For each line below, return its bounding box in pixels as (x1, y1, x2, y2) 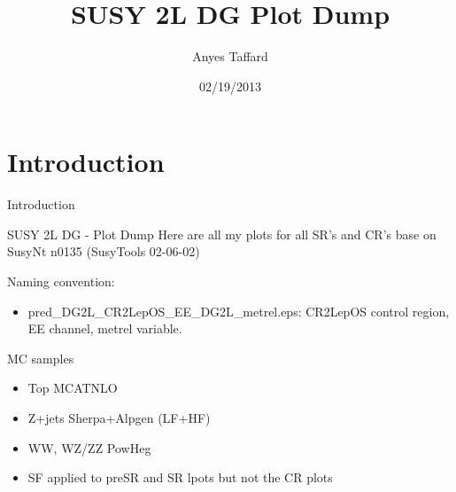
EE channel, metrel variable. (27, 319, 182, 338)
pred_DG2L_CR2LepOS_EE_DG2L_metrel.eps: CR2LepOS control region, (27, 301, 450, 320)
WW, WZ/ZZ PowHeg (27, 438, 151, 457)
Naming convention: (7, 272, 115, 291)
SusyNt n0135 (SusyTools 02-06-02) (7, 242, 200, 261)
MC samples (7, 348, 74, 367)
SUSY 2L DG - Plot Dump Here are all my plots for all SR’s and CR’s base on (7, 224, 437, 243)
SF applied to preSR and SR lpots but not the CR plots (27, 468, 333, 487)
